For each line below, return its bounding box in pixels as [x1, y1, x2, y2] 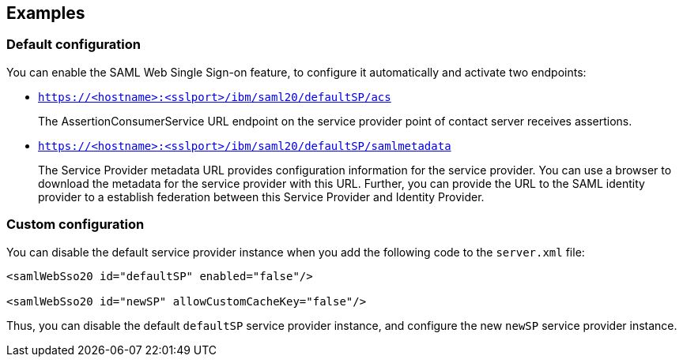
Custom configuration [6, 216, 145, 233]
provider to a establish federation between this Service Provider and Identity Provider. [38, 189, 485, 204]
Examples [6, 3, 85, 23]
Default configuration [6, 36, 141, 53]
